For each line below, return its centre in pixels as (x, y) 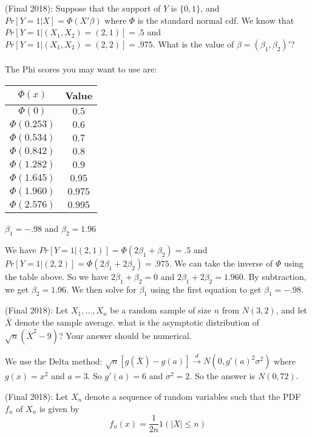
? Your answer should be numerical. (125, 335)
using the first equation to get (206, 289)
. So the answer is (222, 376)
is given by (59, 408)
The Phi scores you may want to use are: (81, 69)
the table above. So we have (57, 276)
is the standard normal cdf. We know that (216, 20)
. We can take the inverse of (221, 263)
